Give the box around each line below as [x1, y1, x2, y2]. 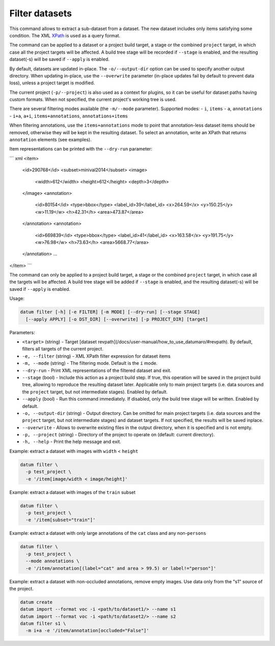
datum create [20, 599, 53, 605]
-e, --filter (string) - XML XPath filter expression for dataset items [22, 353, 171, 359]
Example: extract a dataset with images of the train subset [9, 489, 136, 495]
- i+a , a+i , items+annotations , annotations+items [9, 113, 128, 119]
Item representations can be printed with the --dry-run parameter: [9, 146, 153, 152]
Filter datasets [9, 8, 72, 19]
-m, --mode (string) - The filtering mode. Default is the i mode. [22, 360, 158, 366]
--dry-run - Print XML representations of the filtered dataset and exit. [22, 367, 172, 374]
